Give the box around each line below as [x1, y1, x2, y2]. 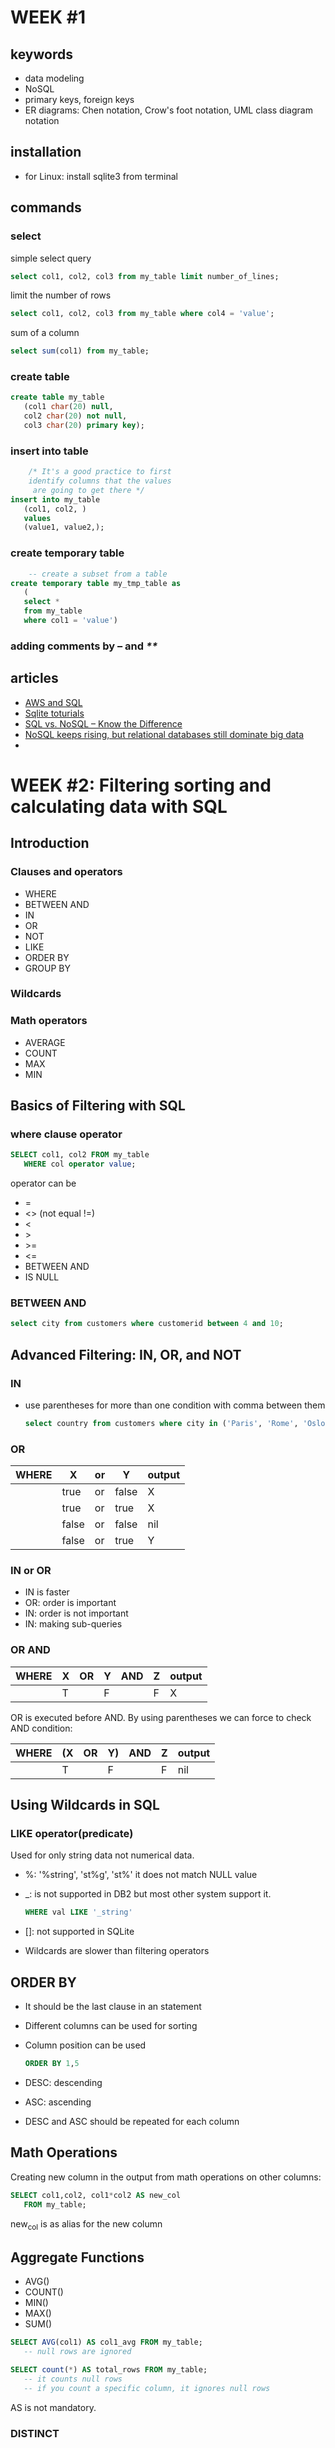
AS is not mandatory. [10, 2401, 97, 2413]
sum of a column [10, 327, 80, 339]
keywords [10, 46, 73, 63]
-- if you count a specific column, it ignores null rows [23, 2383, 271, 2393]
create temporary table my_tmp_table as [10, 578, 182, 588]
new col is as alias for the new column [10, 2217, 163, 2232]
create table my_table [10, 392, 105, 403]
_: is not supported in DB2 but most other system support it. [24, 1888, 272, 1900]
